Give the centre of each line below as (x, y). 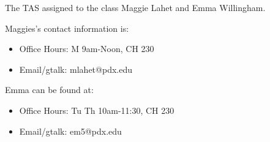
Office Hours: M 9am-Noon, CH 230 (87, 49)
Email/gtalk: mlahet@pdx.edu (76, 69)
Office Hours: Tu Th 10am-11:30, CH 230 (97, 110)
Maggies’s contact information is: (67, 28)
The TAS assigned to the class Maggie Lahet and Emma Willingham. (135, 7)
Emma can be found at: (49, 90)
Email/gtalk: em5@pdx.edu (70, 131)
